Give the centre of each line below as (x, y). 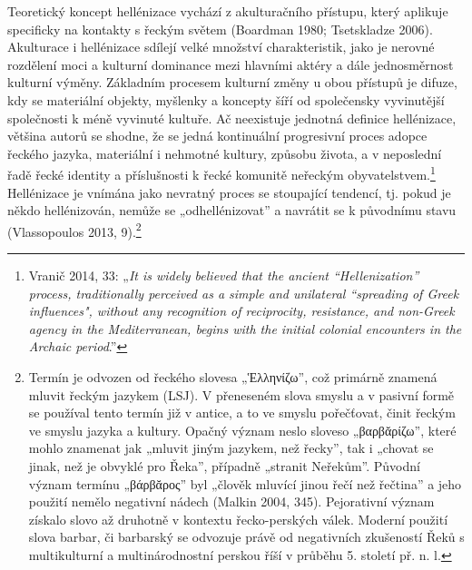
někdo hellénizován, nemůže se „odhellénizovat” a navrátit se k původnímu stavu (232, 210)
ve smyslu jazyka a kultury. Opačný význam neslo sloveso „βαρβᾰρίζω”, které (242, 430)
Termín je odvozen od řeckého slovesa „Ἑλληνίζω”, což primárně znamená (233, 377)
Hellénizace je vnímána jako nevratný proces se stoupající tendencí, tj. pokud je (229, 192)
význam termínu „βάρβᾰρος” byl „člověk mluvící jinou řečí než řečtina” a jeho (245, 483)
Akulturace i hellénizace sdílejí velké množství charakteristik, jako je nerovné (221, 47)
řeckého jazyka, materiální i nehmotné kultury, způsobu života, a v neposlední (225, 153)
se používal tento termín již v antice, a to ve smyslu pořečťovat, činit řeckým (242, 413)
